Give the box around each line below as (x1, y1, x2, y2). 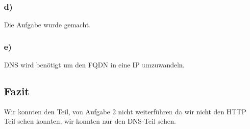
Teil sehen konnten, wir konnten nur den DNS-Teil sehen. (4, 116, 176, 126)
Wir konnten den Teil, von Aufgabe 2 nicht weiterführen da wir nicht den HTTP (4, 106, 247, 116)
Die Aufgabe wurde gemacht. (4, 20, 91, 30)
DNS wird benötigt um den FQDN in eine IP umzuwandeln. (4, 60, 185, 70)
